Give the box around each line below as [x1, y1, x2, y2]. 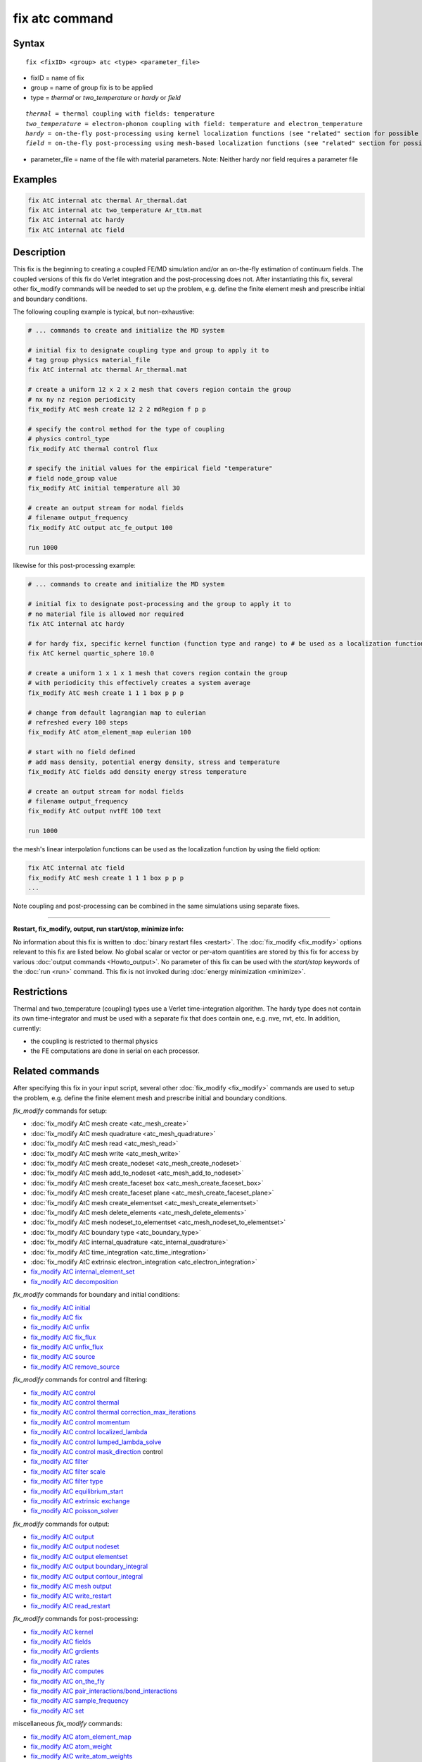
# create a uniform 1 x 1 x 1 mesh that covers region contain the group [27, 669, 288, 677]
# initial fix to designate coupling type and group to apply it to [27, 346, 269, 354]
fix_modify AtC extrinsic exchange [30, 1496, 130, 1505]
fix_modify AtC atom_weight [30, 1742, 113, 1751]
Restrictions [13, 985, 68, 997]
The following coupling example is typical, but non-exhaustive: [13, 307, 195, 316]
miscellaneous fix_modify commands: [13, 1720, 123, 1728]
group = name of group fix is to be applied [30, 83, 153, 92]
